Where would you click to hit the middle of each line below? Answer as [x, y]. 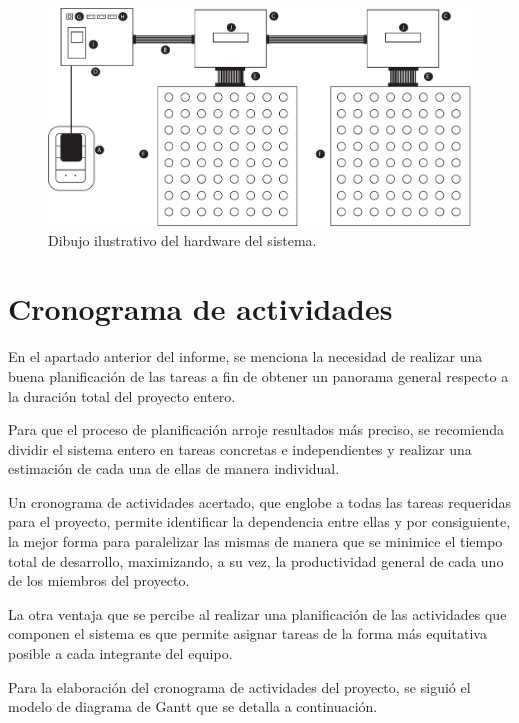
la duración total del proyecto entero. [122, 395]
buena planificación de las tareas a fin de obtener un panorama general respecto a [258, 375]
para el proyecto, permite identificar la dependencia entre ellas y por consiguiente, [259, 521]
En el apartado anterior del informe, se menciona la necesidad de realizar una [245, 356]
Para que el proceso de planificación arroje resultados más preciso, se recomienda [256, 429]
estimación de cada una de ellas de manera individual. [174, 468]
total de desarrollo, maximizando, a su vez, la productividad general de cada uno [256, 560]
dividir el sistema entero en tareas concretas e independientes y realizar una [240, 448]
